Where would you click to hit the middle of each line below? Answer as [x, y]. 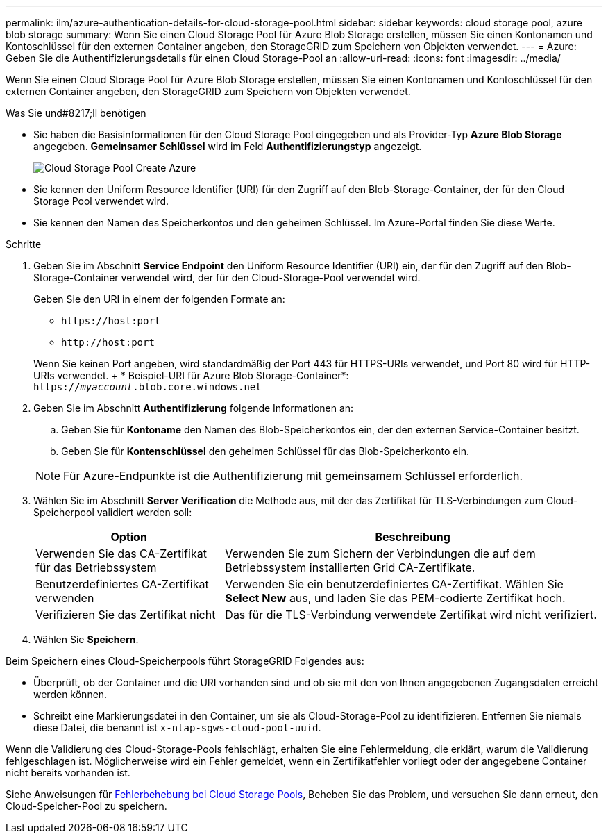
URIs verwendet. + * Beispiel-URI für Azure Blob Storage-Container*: [191, 375]
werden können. [70, 694]
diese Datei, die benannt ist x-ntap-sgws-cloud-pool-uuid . [177, 728]
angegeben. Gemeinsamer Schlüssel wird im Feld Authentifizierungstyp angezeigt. [228, 146]
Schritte [24, 244]
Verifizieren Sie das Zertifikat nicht [126, 615]
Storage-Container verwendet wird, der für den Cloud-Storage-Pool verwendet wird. [227, 277]
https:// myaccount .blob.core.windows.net [147, 387]
